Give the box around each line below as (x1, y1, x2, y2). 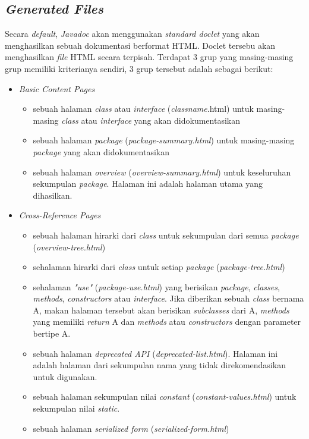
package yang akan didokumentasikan (33, 145, 169, 158)
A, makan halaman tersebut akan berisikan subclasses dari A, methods (33, 303, 289, 316)
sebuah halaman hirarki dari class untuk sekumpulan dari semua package (33, 228, 299, 241)
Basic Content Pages (18, 82, 95, 95)
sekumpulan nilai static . (33, 402, 120, 415)
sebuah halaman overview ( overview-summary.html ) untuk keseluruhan (33, 165, 291, 178)
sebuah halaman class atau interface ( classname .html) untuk (33, 102, 254, 115)
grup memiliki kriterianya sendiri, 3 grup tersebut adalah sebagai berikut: (5, 62, 273, 74)
